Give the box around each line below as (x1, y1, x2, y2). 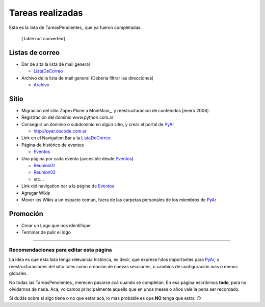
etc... (33, 176, 44, 182)
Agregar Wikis (21, 190, 50, 196)
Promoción (9, 209, 44, 218)
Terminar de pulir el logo (21, 230, 71, 235)
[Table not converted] (21, 35, 66, 41)
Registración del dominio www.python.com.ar (21, 114, 114, 120)
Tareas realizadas (9, 7, 83, 18)
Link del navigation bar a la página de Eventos (21, 183, 115, 189)
